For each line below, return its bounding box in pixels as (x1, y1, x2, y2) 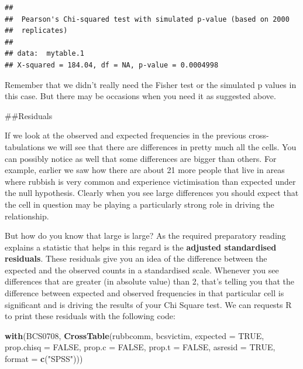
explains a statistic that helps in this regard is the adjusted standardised (5, 241, 277, 253)
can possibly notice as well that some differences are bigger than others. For (5, 152, 277, 164)
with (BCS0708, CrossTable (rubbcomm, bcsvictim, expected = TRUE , (5, 329, 264, 341)
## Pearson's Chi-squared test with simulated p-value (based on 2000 (5, 15, 290, 23)
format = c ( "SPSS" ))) (5, 353, 83, 365)
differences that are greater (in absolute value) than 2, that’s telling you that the (5, 275, 295, 287)
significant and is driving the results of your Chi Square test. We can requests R (5, 298, 292, 310)
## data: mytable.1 (5, 49, 85, 58)
